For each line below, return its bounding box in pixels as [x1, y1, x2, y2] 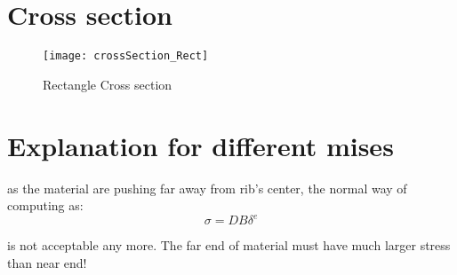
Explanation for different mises [7, 127, 394, 163]
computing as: [7, 196, 84, 215]
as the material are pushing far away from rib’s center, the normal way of [7, 178, 407, 197]
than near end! [7, 253, 87, 271]
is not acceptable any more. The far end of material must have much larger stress [7, 236, 451, 255]
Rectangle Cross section [43, 75, 172, 93]
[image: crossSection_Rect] [43, 50, 209, 63]
